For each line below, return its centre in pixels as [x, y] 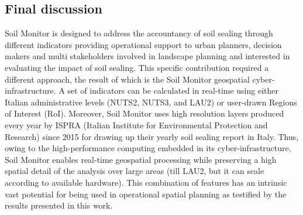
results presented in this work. [59, 205]
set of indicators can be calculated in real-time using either [173, 91]
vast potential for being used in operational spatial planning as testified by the [146, 194]
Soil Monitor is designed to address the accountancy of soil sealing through [139, 33]
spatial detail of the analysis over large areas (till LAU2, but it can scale [135, 171]
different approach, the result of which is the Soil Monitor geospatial [127, 79]
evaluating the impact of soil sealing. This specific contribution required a [137, 67]
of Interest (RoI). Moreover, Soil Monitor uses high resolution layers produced [144, 113]
